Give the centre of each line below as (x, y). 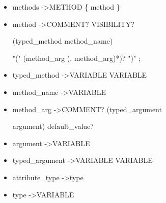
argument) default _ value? (53, 126)
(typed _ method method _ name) (63, 41)
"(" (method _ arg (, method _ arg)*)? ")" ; (76, 58)
